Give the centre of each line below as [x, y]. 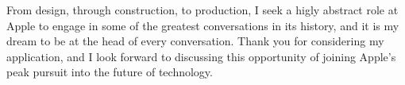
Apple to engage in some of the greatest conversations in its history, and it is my [203, 25]
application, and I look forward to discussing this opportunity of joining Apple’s [201, 56]
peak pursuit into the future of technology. [110, 72]
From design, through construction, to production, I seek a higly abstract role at [202, 10]
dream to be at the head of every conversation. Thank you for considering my [195, 41]
